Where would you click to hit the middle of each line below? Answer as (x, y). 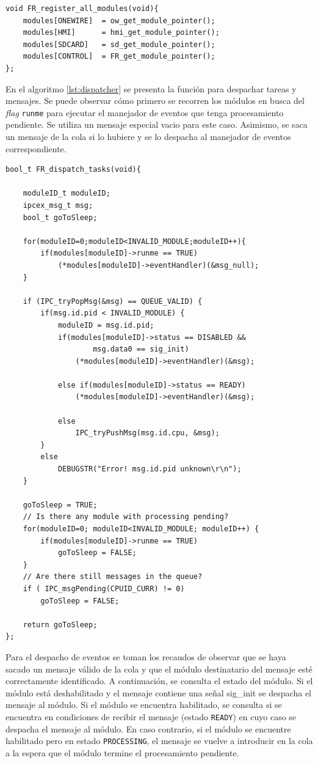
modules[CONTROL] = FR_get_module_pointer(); (119, 57)
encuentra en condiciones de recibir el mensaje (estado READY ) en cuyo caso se (151, 716)
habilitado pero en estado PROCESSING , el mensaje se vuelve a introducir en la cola (159, 741)
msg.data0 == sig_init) (141, 349)
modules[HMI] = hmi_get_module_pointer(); (121, 33)
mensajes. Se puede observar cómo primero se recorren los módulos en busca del (155, 101)
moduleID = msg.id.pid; (106, 325)
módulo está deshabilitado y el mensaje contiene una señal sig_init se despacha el (159, 692)
